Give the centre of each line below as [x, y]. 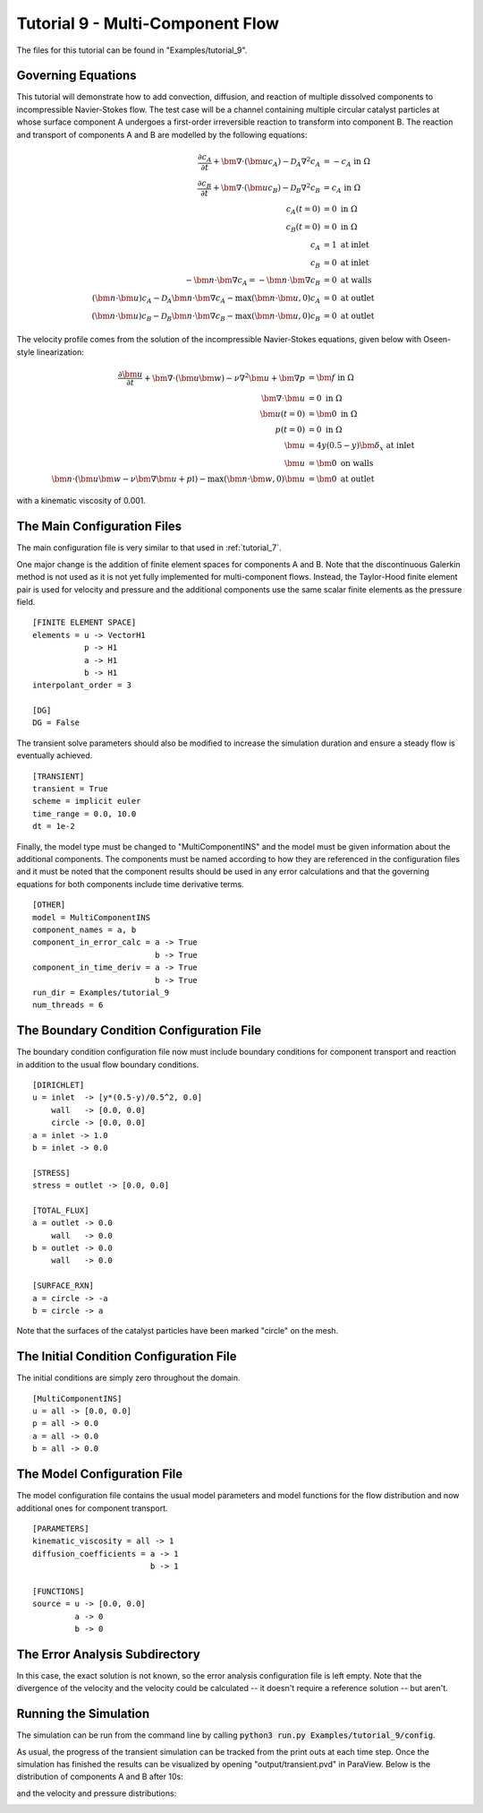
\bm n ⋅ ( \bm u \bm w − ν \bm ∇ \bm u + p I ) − [129, 479]
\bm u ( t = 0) [283, 414]
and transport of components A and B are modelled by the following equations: [162, 134]
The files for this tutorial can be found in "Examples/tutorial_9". [132, 50]
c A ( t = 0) [303, 211]
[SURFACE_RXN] [63, 1286]
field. [26, 601]
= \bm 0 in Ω [333, 414]
